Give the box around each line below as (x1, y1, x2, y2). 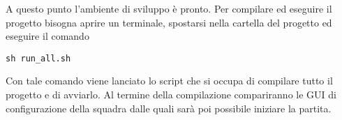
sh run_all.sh (6, 53, 71, 63)
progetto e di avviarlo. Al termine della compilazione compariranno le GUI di (6, 87, 336, 102)
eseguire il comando (6, 29, 89, 43)
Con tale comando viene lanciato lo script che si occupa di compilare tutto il (6, 73, 333, 88)
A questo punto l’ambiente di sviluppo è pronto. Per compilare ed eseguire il (6, 1, 332, 15)
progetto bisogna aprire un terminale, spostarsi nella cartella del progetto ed (6, 15, 332, 29)
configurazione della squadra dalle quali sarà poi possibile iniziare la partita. (6, 100, 332, 115)
